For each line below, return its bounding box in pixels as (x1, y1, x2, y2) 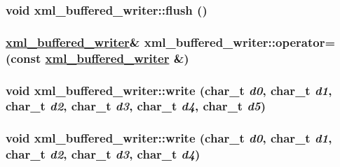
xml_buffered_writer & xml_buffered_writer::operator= (6, 33, 336, 50)
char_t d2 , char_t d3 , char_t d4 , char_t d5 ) (6, 97, 266, 115)
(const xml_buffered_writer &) (6, 49, 189, 66)
